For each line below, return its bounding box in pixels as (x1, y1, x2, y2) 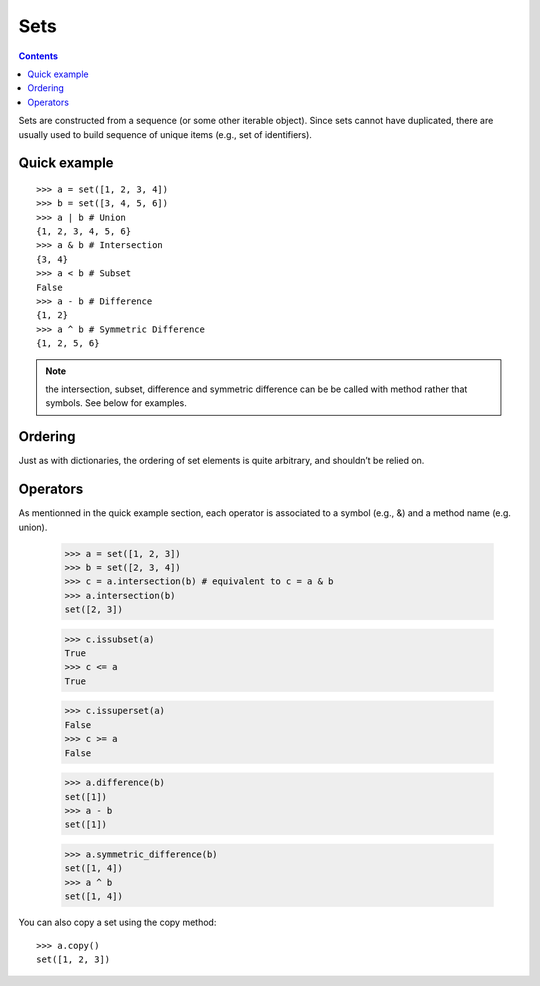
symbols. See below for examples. (45, 397, 187, 409)
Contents (18, 50, 59, 62)
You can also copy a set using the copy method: (18, 916, 217, 929)
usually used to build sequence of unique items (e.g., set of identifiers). (18, 128, 312, 140)
